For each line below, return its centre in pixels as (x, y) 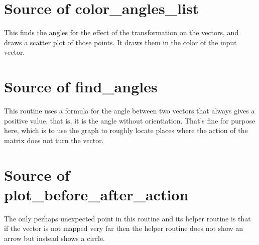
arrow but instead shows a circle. (54, 238)
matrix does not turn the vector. (54, 140)
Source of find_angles (81, 87)
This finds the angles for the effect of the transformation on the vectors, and (121, 32)
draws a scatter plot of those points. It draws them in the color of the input (120, 42)
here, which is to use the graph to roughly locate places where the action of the (126, 130)
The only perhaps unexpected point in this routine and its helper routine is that (127, 218)
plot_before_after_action (96, 194)
